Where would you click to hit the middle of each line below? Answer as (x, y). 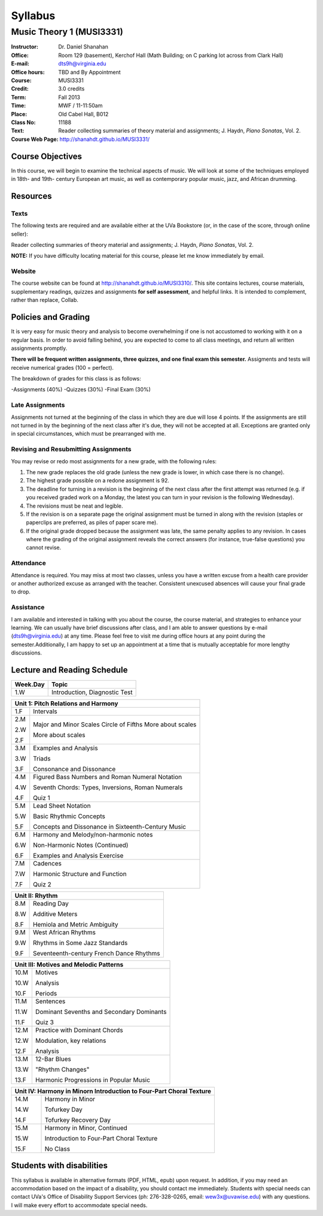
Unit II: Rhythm (36, 895)
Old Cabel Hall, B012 (83, 114)
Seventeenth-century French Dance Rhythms (97, 953)
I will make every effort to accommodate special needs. (79, 1205)
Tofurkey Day (64, 1109)
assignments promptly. (39, 348)
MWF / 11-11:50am (80, 105)
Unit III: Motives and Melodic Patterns (69, 964)
